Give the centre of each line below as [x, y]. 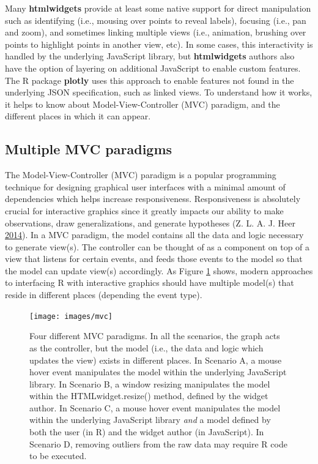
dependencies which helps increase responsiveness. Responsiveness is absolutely [153, 199]
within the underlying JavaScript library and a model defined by [150, 420]
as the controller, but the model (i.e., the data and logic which [146, 347]
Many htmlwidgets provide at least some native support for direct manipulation [158, 8]
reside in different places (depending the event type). [104, 295]
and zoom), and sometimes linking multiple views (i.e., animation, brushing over [156, 32]
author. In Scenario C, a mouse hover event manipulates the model [155, 407]
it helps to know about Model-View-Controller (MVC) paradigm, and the [142, 104]
